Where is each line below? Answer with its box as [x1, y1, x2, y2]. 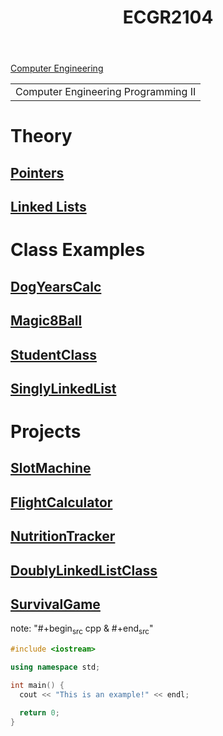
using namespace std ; [10, 662, 101, 673]
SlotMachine [10, 460, 92, 477]
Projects [10, 421, 82, 443]
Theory [10, 125, 73, 148]
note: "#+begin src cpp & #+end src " [10, 622, 154, 637]
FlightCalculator [10, 494, 113, 511]
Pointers [10, 164, 65, 181]
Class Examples [10, 239, 146, 261]
